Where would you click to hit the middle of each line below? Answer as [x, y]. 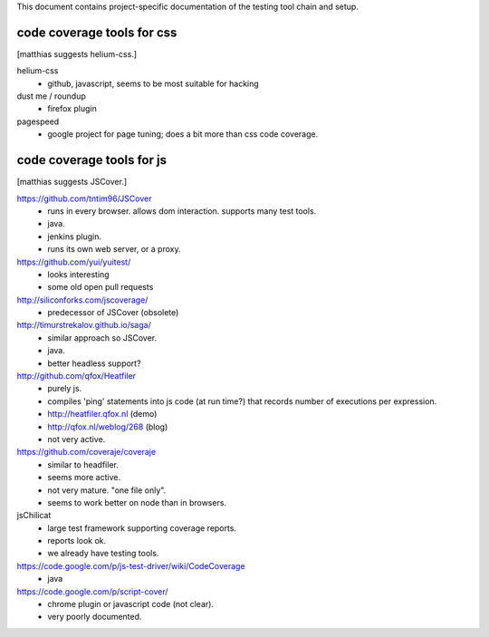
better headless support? [94, 363]
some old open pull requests [101, 287]
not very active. [77, 439]
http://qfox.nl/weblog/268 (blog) [108, 427]
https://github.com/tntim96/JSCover [84, 198]
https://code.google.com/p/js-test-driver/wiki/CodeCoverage [131, 565]
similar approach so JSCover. [102, 338]
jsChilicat [34, 516]
